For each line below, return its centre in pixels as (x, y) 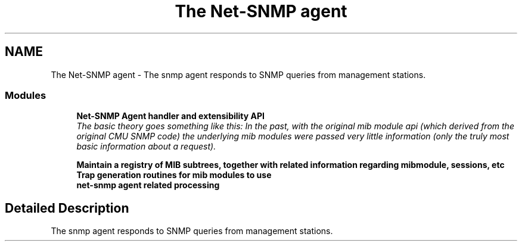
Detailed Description (67, 208)
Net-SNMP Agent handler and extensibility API (171, 116)
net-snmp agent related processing (148, 185)
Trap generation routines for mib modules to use (174, 175)
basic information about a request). (146, 147)
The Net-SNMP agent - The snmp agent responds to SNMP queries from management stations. (238, 74)
